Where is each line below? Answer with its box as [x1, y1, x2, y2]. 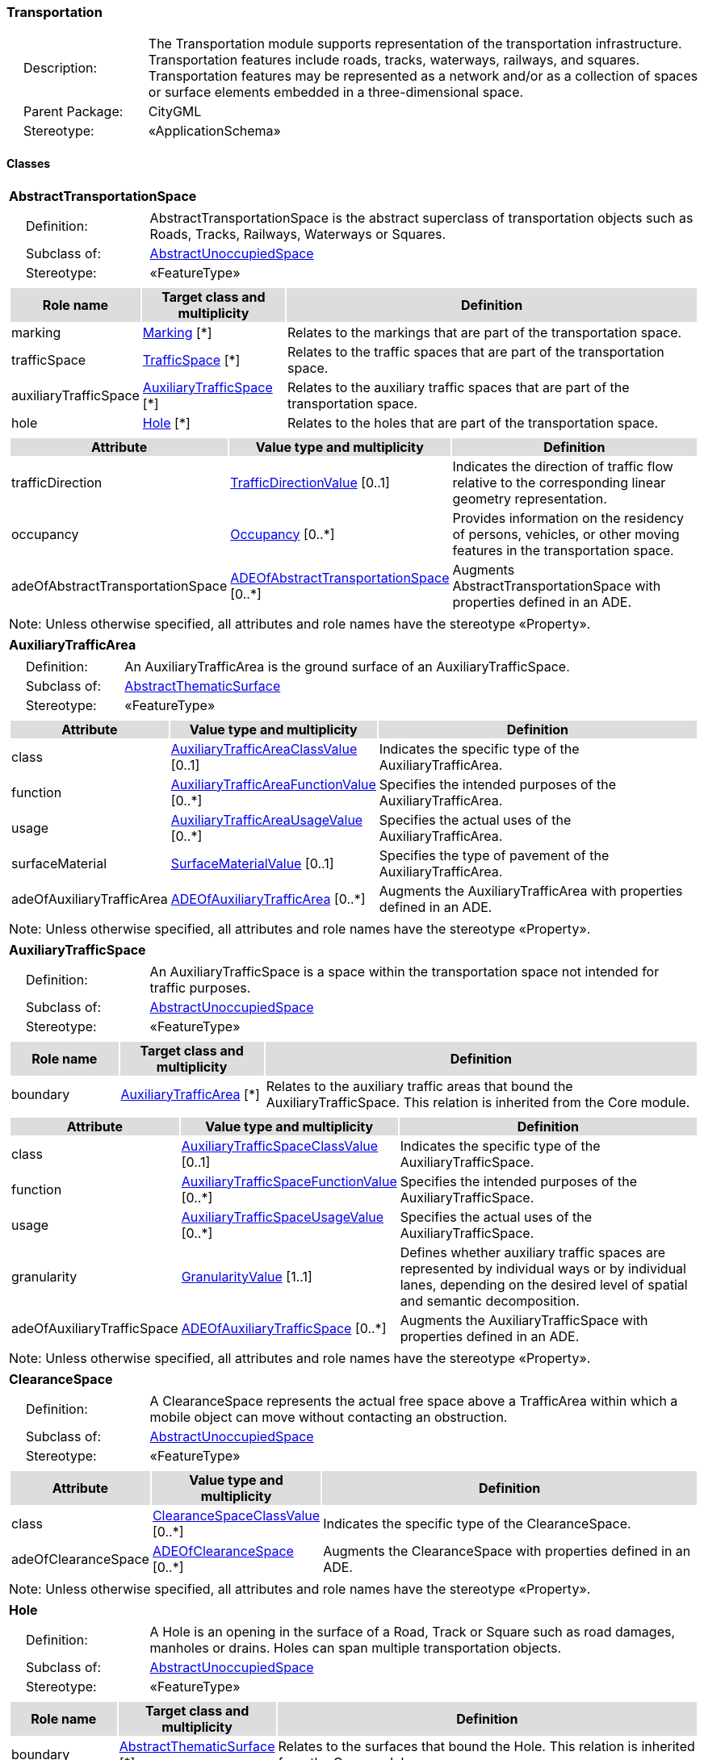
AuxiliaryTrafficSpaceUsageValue [181, 1208, 384, 1225]
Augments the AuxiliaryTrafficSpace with [400, 1311, 648, 1328]
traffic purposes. [149, 979, 251, 996]
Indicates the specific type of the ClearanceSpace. [323, 1515, 631, 1532]
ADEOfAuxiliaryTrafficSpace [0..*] [181, 1319, 387, 1336]
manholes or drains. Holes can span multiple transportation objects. [149, 1639, 562, 1656]
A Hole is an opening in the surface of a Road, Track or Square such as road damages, [149, 1623, 676, 1640]
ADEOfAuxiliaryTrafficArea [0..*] [170, 890, 366, 907]
